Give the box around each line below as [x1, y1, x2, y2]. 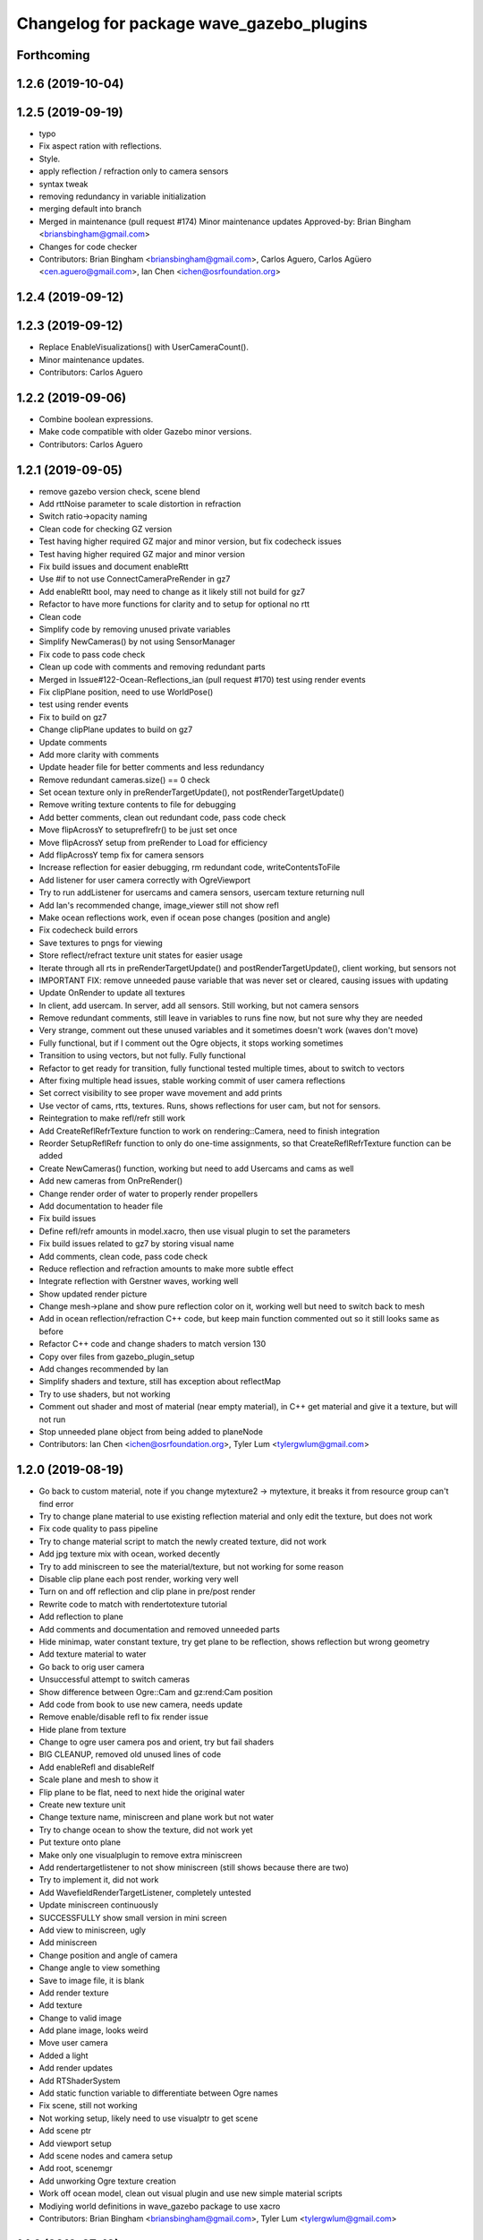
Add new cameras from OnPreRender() [38, 1176, 183, 1186]
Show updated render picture [38, 1288, 148, 1299]
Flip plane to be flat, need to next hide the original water [38, 1787, 245, 1797]
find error [38, 1498, 74, 1509]
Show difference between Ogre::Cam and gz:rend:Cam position [38, 1686, 273, 1697]
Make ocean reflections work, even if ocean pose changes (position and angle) [38, 912, 331, 923]
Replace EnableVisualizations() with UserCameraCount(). [38, 341, 250, 353]
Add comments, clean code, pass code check [38, 1251, 208, 1262]
